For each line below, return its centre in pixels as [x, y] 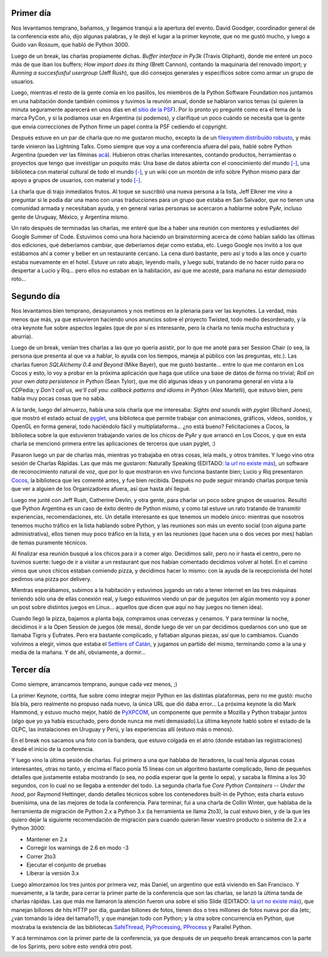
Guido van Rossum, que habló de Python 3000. [70, 45]
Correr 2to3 [41, 856]
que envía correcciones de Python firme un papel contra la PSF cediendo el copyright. [119, 126]
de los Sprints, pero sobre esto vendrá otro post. [72, 947]
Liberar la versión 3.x [53, 873]
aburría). [22, 336]
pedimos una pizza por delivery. [51, 579]
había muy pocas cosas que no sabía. [59, 398]
